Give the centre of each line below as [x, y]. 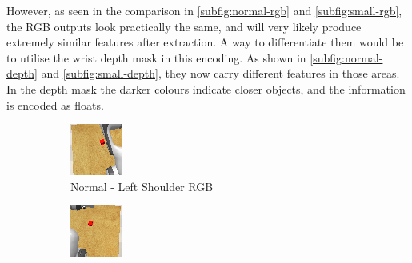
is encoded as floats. [55, 104]
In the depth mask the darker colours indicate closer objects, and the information [206, 88]
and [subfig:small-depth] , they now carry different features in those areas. [220, 73]
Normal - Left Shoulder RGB [142, 186]
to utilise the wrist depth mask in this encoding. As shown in [156, 57]
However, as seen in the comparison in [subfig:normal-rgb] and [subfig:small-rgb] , [204, 10]
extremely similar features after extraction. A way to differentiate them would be [205, 42]
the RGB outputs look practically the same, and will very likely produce [184, 26]
